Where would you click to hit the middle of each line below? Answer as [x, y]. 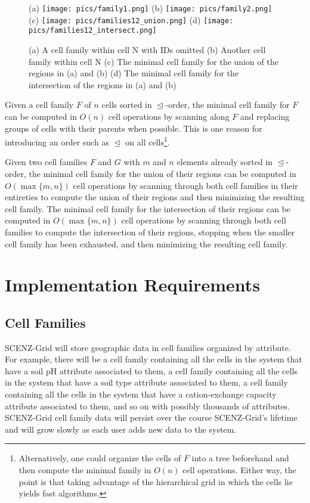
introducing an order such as [57, 142]
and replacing [265, 116]
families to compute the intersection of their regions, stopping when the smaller [150, 232]
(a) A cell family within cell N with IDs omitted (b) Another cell [147, 49]
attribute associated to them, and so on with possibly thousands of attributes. [148, 406]
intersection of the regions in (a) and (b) [103, 84]
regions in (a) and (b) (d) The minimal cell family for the [134, 73]
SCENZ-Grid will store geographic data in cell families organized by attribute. [148, 347]
